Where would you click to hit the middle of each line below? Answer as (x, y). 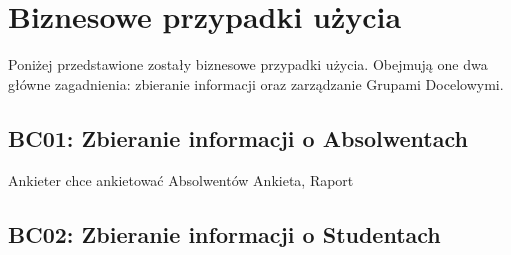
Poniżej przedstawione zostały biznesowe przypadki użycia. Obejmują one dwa (248, 64)
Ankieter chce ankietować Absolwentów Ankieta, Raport (181, 179)
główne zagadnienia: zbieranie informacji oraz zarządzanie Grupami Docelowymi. (256, 83)
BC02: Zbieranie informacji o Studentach (224, 233)
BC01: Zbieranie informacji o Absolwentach (238, 137)
